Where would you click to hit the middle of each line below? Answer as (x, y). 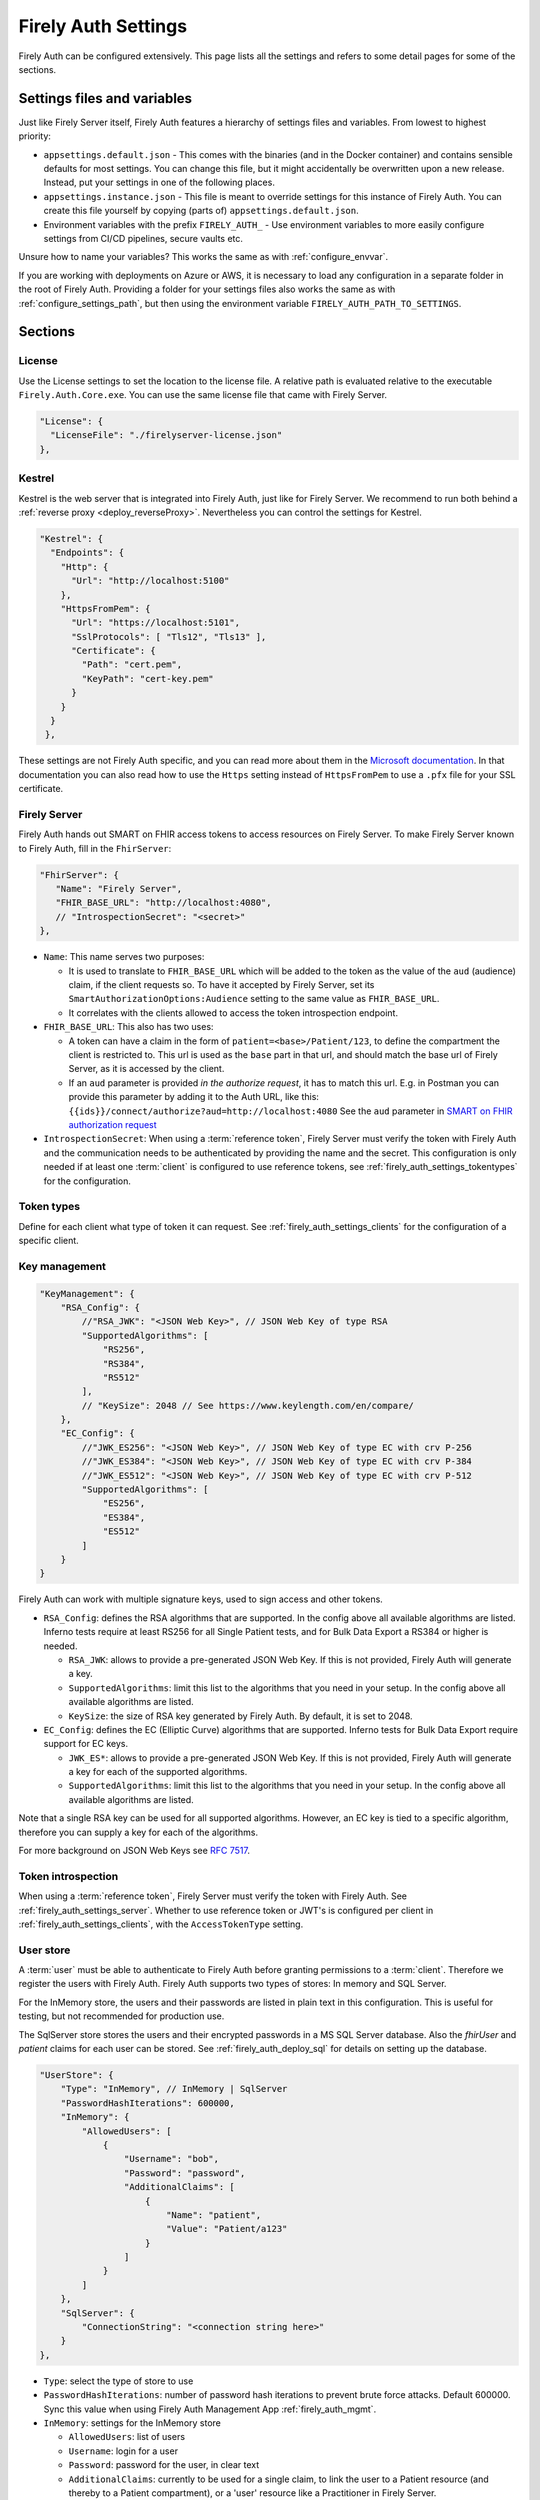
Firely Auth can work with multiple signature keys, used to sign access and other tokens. (201, 1599)
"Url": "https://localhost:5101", (155, 623)
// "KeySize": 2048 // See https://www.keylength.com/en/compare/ (248, 1405)
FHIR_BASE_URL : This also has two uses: (128, 1027)
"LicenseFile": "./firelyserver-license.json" (166, 435)
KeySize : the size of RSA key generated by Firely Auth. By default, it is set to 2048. (241, 1716)
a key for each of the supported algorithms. (158, 1772)
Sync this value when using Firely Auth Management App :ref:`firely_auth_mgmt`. (210, 2409)
